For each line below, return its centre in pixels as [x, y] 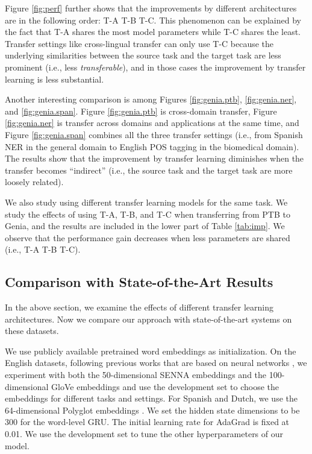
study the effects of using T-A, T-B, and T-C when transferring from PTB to [148, 214]
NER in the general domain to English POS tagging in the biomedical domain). [152, 146]
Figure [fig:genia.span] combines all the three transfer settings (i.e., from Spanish [154, 134]
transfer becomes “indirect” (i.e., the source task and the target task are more [149, 170]
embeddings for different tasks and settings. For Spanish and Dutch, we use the [151, 398]
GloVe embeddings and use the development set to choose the [165, 386]
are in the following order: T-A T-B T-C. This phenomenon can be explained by [153, 20]
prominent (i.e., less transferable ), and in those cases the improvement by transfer [155, 67]
